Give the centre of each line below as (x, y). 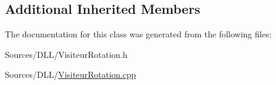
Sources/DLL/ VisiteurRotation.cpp (71, 74)
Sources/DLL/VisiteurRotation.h (66, 54)
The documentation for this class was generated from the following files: (138, 34)
